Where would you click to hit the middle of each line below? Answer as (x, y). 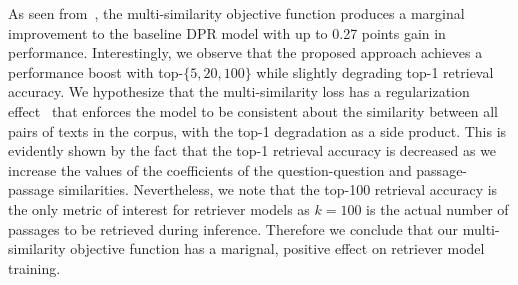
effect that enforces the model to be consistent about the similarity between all (253, 110)
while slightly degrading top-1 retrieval (375, 71)
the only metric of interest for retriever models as (159, 208)
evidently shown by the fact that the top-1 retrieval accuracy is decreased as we (252, 150)
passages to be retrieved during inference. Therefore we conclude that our (233, 228)
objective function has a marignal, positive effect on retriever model (277, 248)
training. (34, 267)
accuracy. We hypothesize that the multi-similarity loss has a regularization (239, 91)
